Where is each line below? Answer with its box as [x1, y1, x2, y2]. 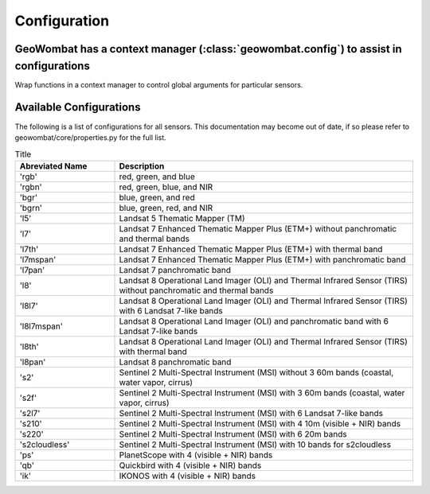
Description [119, 160, 165, 171]
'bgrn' [19, 202, 43, 213]
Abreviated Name [19, 160, 88, 171]
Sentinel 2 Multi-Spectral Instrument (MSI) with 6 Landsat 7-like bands [119, 407, 384, 418]
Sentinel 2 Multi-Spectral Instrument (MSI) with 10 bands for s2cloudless [119, 438, 392, 449]
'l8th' [19, 340, 39, 352]
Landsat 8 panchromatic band [119, 356, 232, 368]
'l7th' [19, 243, 39, 255]
